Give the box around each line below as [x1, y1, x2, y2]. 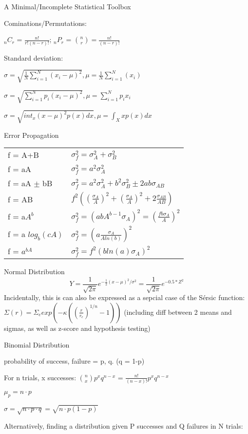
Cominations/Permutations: [4, 18, 87, 28]
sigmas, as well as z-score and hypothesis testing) [4, 323, 151, 333]
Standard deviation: [4, 52, 63, 63]
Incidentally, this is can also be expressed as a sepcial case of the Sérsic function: [4, 292, 245, 303]
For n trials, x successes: [4, 372, 76, 382]
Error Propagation [4, 130, 59, 140]
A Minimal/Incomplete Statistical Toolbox [4, 1, 131, 11]
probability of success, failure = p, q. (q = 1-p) [4, 356, 145, 366]
